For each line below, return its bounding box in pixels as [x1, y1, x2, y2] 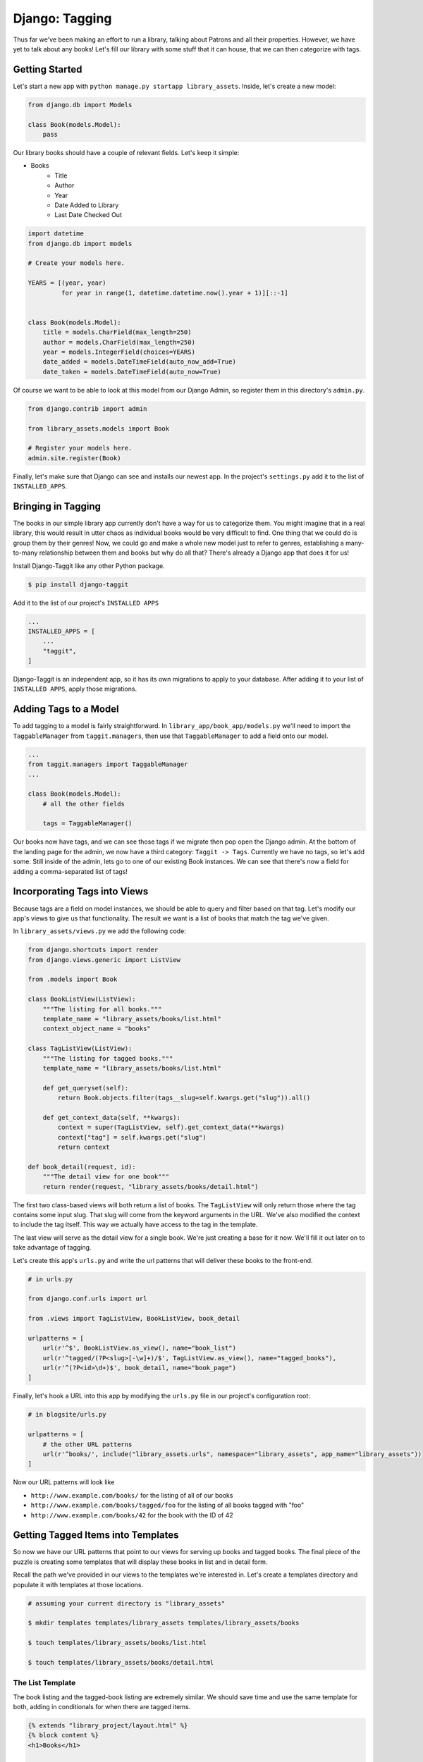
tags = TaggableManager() [42, 820, 133, 827]
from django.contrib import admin [27, 405, 147, 412]
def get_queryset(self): [42, 1084, 129, 1092]
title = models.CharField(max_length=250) [42, 328, 192, 336]
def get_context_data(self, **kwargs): [42, 1114, 181, 1121]
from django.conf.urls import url [27, 1295, 147, 1303]
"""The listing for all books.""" [42, 1005, 162, 1013]
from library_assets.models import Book [27, 424, 169, 433]
